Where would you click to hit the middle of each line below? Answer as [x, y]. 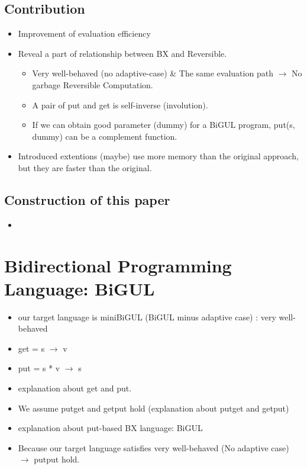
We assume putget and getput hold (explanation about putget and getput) [153, 408]
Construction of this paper [87, 199]
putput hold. [57, 459]
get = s [31, 348]
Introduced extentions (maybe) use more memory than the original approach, [158, 156]
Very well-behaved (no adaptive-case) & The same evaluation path [153, 73]
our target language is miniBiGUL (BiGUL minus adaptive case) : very [147, 317]
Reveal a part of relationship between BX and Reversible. [122, 53]
